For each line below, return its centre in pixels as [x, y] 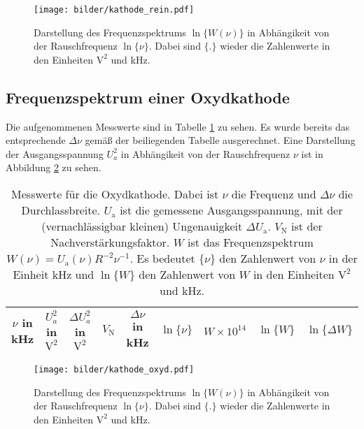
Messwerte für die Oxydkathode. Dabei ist [115, 194]
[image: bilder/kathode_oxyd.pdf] [114, 370]
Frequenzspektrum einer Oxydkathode [148, 97]
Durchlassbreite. [61, 210]
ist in [312, 153]
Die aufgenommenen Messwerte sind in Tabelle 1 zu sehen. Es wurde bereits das [178, 126]
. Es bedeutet [162, 259]
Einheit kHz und [54, 275]
